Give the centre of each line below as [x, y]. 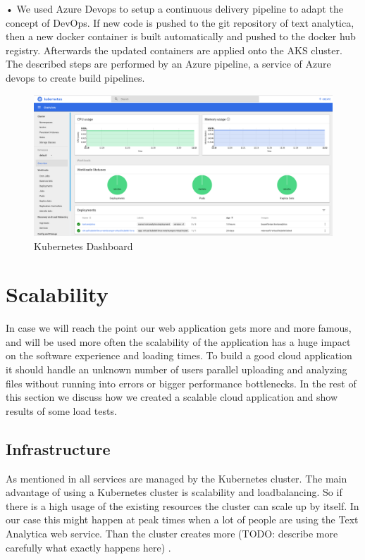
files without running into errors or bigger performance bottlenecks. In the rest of [181, 383]
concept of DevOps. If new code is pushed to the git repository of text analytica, [180, 22]
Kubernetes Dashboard [83, 245]
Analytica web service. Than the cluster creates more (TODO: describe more [172, 534]
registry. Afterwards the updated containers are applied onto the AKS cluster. [174, 50]
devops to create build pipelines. [75, 77]
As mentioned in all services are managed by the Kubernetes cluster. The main [177, 478]
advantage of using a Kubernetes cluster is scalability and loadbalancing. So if [174, 492]
